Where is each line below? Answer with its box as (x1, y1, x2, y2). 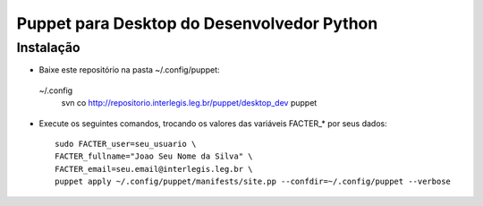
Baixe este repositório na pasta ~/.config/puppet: (38, 64, 220, 75)
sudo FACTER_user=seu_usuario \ (55, 139, 197, 149)
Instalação (16, 39, 80, 56)
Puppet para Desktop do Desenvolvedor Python (16, 13, 378, 33)
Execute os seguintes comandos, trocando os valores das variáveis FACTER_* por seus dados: (38, 117, 388, 129)
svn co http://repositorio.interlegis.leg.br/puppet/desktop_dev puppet (61, 98, 318, 108)
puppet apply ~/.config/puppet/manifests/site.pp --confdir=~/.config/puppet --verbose (55, 176, 452, 187)
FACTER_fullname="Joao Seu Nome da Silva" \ (55, 151, 254, 161)
